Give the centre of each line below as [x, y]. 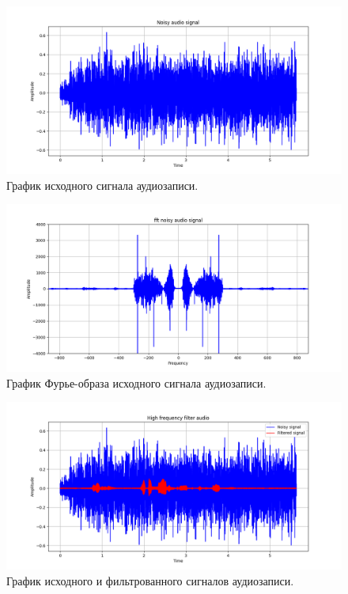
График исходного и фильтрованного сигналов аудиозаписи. [150, 580]
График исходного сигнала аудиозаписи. [102, 185]
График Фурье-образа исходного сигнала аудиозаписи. [136, 382]
